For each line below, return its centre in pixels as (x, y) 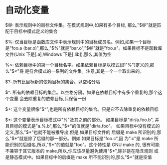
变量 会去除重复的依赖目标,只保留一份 (48, 98)
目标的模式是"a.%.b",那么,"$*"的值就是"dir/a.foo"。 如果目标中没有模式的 (84, 126)
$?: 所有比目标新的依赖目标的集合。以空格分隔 (53, 82)
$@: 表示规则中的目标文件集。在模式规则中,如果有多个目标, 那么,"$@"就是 (81, 25)
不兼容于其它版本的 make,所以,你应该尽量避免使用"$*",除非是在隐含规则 (79, 151)
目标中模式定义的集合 (36, 31)
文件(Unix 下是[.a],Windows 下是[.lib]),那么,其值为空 (58, 54)
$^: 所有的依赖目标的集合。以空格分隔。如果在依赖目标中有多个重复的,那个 (82, 92)
